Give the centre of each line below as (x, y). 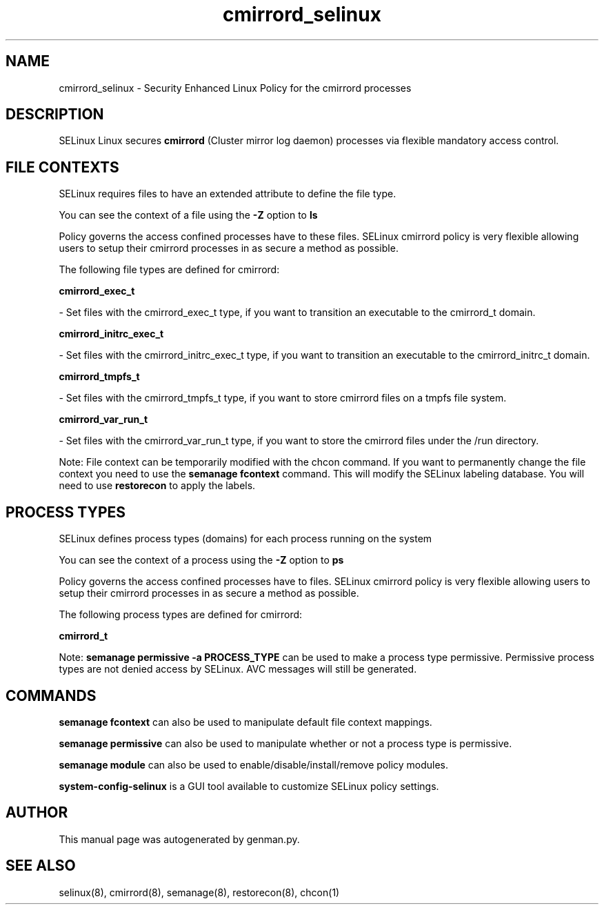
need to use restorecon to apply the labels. (157, 486)
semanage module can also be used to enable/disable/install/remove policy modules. (254, 764)
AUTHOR (37, 813)
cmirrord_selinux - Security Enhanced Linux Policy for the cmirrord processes (235, 88)
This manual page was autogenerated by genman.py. (179, 839)
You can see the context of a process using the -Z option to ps (201, 560)
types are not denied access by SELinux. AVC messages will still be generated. (238, 669)
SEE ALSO (41, 866)
